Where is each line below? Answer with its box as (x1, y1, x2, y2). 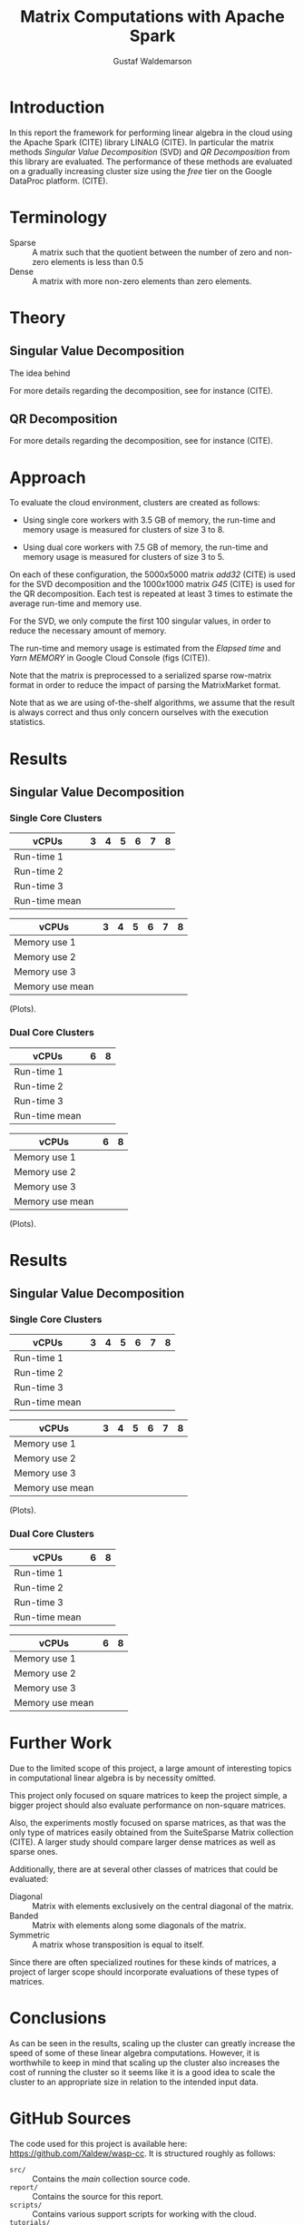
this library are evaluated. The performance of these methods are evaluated (9, 156, 293, 167)
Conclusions (9, 2007, 107, 2028)
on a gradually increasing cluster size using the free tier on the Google (9, 165, 272, 176)
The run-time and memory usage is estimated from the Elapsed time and (9, 642, 281, 654)
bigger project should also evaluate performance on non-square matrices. (9, 1799, 287, 1810)
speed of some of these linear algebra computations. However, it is (9, 2047, 260, 2058)
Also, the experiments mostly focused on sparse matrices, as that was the (9, 1817, 287, 1828)
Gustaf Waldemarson (113, 55, 192, 66)
